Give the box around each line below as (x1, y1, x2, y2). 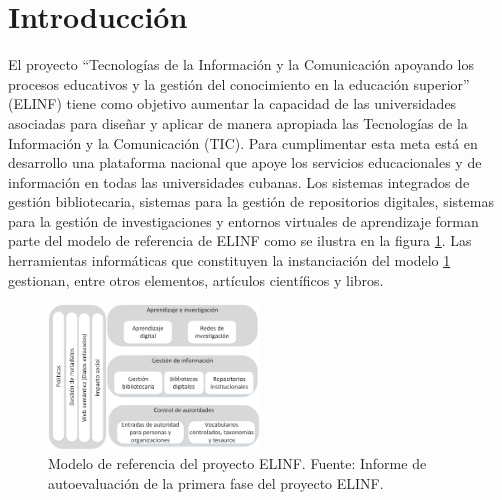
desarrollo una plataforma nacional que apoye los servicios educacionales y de (8, 152, 482, 173)
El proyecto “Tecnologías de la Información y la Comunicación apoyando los (8, 54, 474, 75)
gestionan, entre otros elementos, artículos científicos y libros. (8, 269, 384, 290)
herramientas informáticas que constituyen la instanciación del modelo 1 (8, 250, 451, 271)
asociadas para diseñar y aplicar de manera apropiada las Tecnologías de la (8, 112, 468, 133)
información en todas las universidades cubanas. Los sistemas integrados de (8, 171, 470, 192)
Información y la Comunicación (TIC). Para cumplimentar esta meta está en (8, 132, 478, 153)
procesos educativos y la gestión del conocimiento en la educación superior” (8, 73, 470, 94)
